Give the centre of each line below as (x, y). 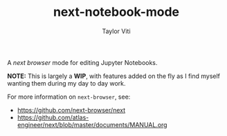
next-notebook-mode (116, 12)
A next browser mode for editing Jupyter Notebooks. (82, 62)
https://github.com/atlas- (53, 117)
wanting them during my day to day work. (66, 83)
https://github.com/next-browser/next (71, 110)
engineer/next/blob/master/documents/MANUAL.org (92, 124)
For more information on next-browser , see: (69, 97)
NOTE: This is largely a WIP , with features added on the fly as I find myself (113, 76)
